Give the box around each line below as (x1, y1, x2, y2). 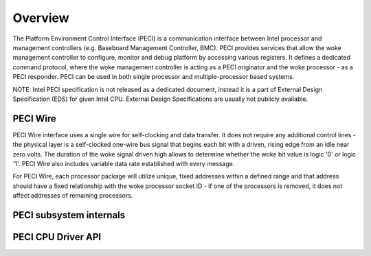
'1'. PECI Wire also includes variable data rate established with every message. (12, 159, 235, 167)
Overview (12, 10, 69, 25)
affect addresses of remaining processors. (12, 191, 133, 200)
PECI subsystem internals (12, 209, 126, 221)
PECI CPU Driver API (12, 231, 102, 243)
